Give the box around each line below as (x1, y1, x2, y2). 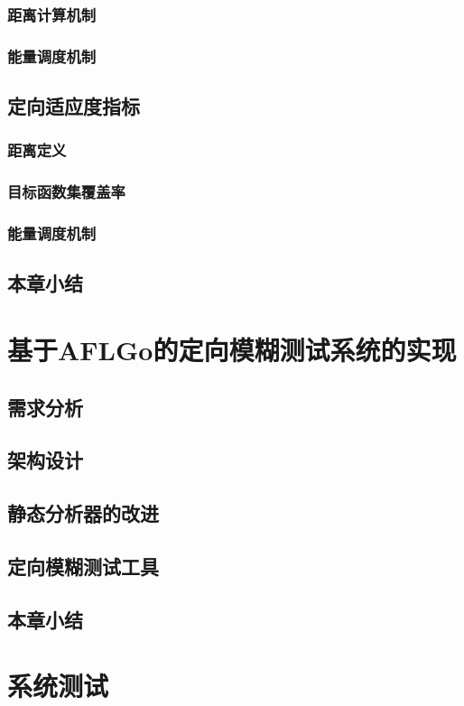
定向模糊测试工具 (7, 552, 159, 580)
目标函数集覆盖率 (7, 181, 125, 203)
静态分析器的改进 (7, 499, 159, 527)
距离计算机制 (7, 3, 97, 25)
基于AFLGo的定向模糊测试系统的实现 (7, 330, 457, 367)
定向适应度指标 (7, 92, 140, 120)
